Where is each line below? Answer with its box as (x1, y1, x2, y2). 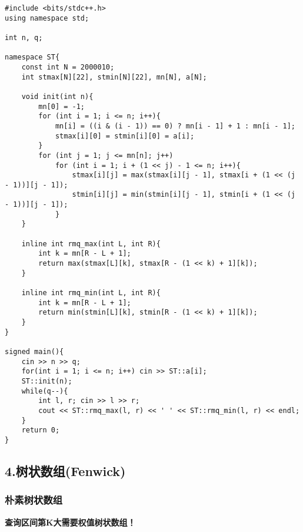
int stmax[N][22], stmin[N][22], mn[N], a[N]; (21, 72, 207, 81)
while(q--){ (21, 386, 68, 395)
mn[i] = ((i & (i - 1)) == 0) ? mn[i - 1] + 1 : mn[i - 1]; (55, 121, 295, 130)
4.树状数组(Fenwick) (5, 461, 126, 480)
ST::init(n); (21, 376, 72, 385)
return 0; (21, 426, 60, 435)
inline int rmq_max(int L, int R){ (21, 239, 161, 248)
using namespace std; (5, 14, 89, 22)
